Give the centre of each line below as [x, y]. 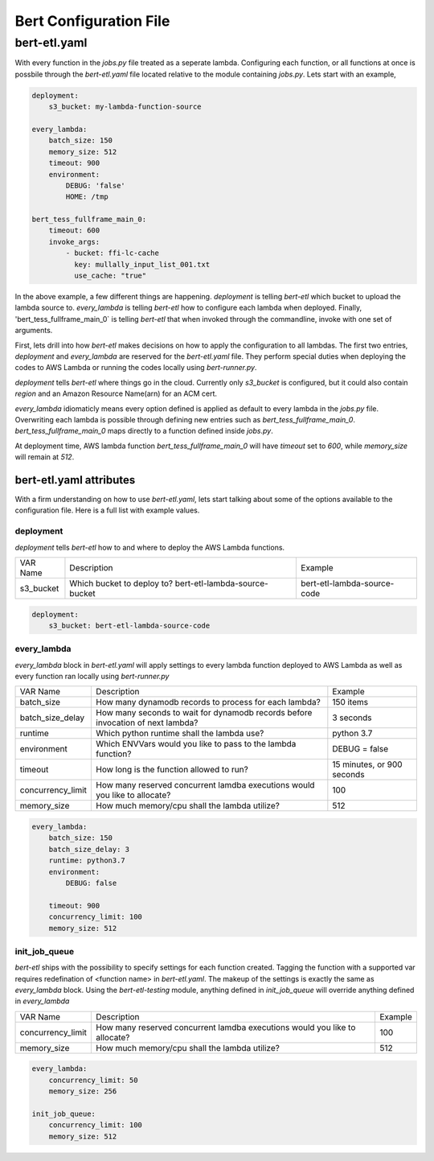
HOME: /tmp [87, 197]
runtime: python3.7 [87, 860]
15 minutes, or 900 [367, 764]
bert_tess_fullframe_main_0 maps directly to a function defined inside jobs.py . [144, 431]
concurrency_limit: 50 [93, 1080]
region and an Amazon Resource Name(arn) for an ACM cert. [116, 393]
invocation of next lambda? [147, 723]
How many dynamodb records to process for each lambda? [208, 702]
